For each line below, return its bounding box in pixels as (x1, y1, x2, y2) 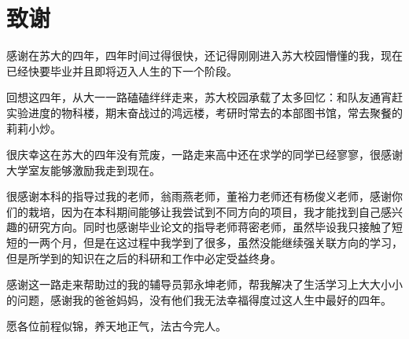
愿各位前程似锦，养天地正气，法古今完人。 (6, 318, 227, 334)
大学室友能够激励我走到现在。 (6, 161, 160, 178)
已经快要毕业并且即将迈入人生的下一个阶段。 (6, 62, 238, 79)
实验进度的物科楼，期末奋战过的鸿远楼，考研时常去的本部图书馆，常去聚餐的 (6, 104, 403, 120)
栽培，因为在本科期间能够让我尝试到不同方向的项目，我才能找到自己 (28, 203, 381, 219)
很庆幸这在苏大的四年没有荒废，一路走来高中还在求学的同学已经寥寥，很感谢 (6, 146, 403, 163)
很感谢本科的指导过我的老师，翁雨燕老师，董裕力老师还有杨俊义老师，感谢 (6, 188, 392, 205)
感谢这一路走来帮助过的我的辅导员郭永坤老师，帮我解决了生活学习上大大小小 (6, 276, 403, 293)
